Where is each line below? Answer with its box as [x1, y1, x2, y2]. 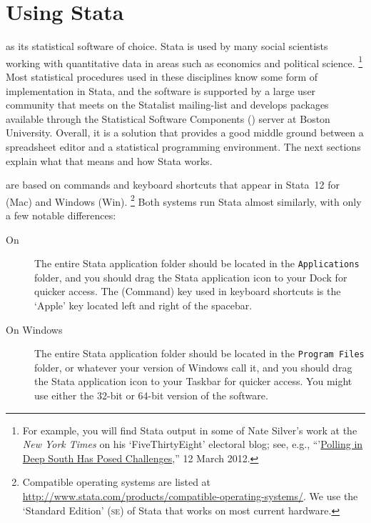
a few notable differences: [6, 207, 116, 222]
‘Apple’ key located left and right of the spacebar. [34, 298, 253, 312]
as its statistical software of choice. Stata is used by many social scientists [6, 39, 328, 54]
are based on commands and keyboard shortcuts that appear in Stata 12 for [6, 177, 340, 192]
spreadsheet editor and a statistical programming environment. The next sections [6, 139, 361, 154]
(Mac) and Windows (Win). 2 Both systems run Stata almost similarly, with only [6, 191, 362, 209]
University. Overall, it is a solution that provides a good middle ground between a [6, 125, 364, 140]
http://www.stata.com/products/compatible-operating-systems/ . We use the [22, 489, 358, 503]
